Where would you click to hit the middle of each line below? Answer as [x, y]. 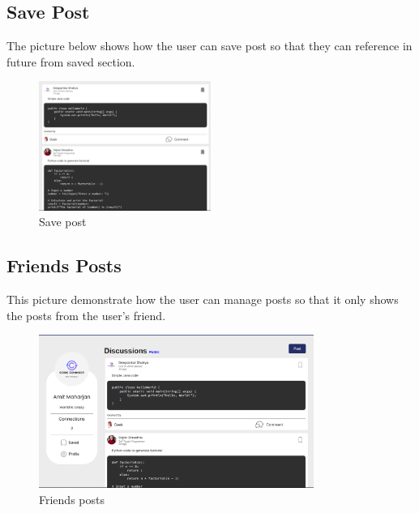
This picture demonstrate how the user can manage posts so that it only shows [203, 299]
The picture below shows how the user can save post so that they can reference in [209, 46]
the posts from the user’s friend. [86, 315]
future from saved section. [71, 61]
